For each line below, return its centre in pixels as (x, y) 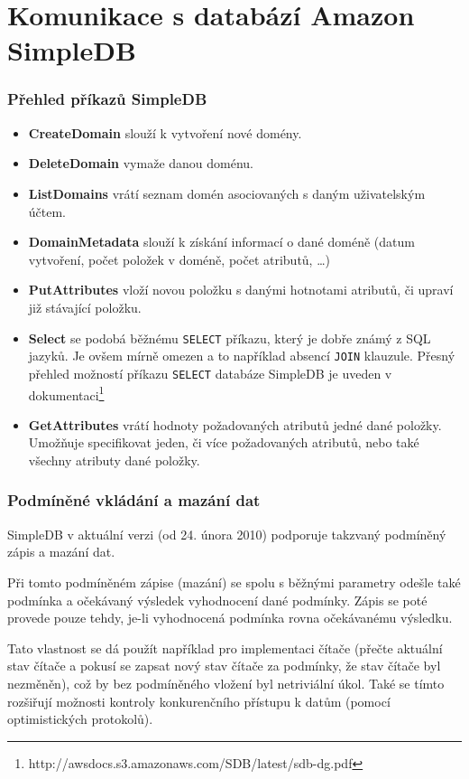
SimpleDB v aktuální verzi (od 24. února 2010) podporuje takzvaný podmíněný (227, 534)
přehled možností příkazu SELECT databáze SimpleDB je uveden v (210, 373)
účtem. (47, 211)
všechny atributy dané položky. (114, 460)
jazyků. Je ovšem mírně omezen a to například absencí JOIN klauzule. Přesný (242, 356)
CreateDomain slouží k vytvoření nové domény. (165, 132)
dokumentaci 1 (66, 393)
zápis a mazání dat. (61, 552)
